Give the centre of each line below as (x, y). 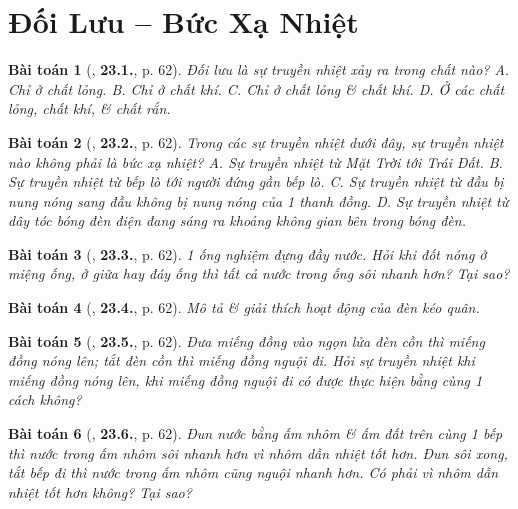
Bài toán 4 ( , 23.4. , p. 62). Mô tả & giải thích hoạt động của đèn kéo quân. (244, 307)
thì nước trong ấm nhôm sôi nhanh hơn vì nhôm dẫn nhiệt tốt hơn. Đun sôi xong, (258, 452)
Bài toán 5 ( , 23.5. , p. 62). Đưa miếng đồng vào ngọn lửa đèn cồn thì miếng (246, 340)
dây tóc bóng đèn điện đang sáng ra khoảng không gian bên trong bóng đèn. (237, 220)
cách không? (45, 399)
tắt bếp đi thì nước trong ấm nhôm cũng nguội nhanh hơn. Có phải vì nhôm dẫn (253, 472)
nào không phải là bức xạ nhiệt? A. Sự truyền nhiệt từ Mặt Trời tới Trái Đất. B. (255, 161)
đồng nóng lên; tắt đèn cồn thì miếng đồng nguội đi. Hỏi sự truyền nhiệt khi (241, 360)
